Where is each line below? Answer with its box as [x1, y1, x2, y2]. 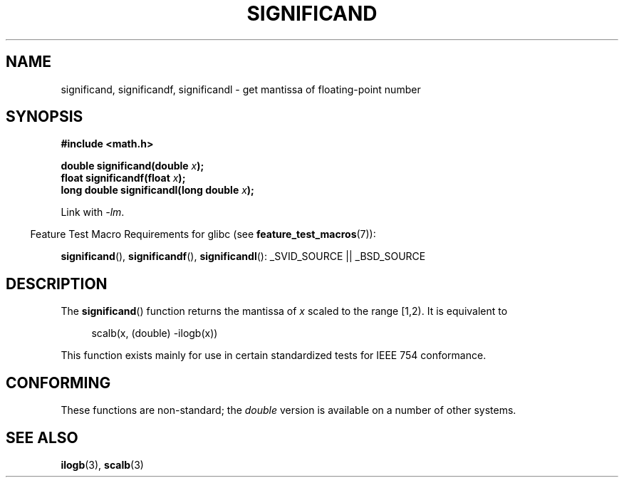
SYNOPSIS [6, 108, 83, 126]
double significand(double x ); [61, 160, 204, 172]
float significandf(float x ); [61, 172, 186, 185]
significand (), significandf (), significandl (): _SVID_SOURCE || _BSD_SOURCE [61, 250, 426, 263]
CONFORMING [6, 373, 111, 392]
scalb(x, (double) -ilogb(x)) [91, 327, 218, 340]
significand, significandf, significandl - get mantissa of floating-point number [61, 83, 421, 95]
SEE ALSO [6, 428, 78, 447]
